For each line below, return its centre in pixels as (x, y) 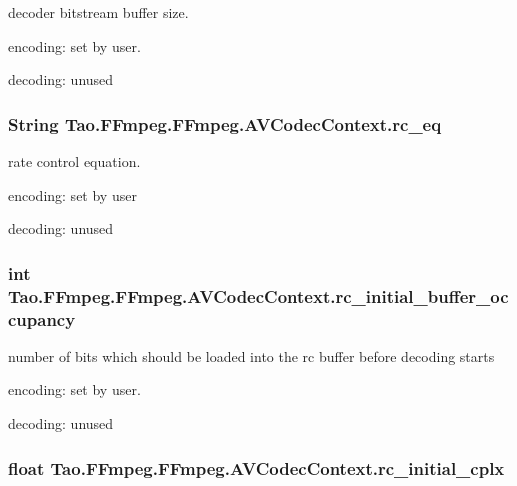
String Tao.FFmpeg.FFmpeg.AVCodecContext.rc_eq (225, 123)
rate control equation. (74, 161)
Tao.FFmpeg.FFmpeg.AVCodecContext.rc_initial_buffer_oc (258, 295)
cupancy (42, 318)
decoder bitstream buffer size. (98, 12)
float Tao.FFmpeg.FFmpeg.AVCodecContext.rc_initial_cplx (256, 467)
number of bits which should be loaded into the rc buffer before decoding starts (251, 355)
